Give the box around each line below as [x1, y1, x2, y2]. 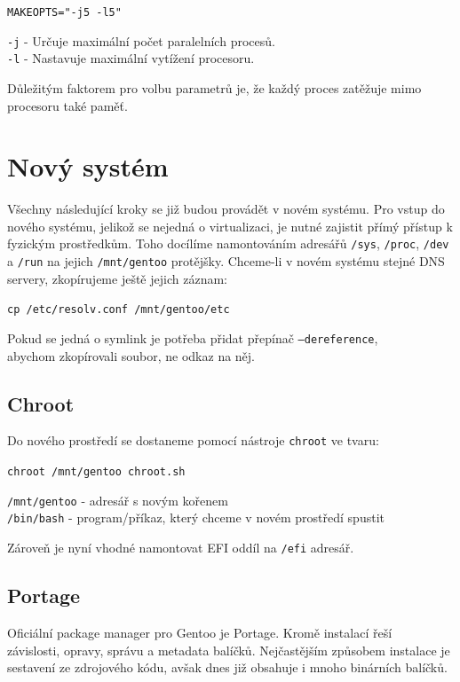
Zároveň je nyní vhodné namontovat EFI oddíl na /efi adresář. [7, 538, 354, 557]
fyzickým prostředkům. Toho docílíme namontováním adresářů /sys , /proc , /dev [7, 234, 449, 253]
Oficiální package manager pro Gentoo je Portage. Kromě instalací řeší [7, 623, 393, 641]
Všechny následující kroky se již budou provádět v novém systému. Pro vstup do [7, 200, 445, 218]
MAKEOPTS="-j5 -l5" [7, 6, 122, 19]
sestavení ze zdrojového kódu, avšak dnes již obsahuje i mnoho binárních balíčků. [7, 658, 448, 677]
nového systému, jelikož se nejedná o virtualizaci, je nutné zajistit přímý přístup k [7, 216, 453, 235]
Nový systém [7, 148, 169, 184]
